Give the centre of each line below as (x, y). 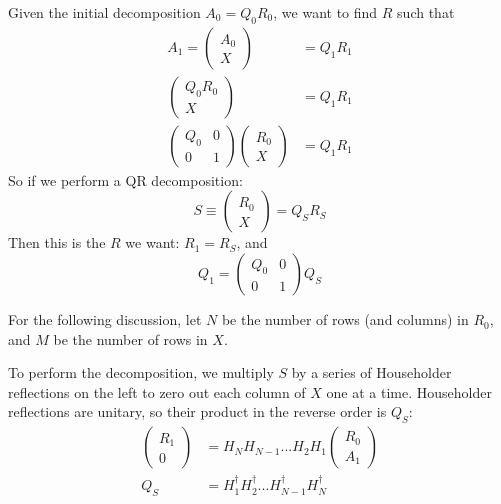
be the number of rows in (130, 338)
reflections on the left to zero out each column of (157, 391)
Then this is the (57, 242)
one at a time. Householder (409, 391)
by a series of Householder (371, 372)
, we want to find (325, 12)
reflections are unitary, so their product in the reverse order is (197, 411)
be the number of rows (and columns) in (345, 319)
